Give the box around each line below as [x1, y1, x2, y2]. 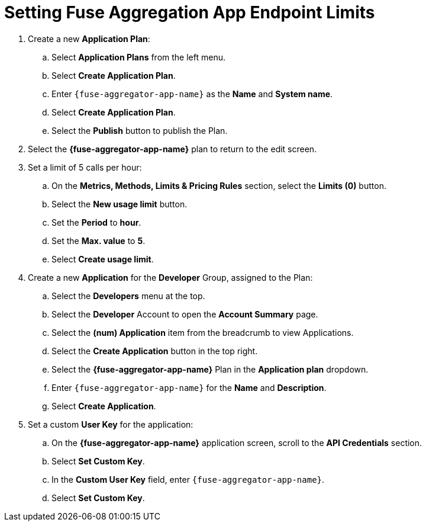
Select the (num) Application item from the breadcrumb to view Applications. [51, 327, 354, 338]
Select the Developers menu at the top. [51, 290, 205, 301]
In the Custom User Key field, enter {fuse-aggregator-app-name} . [51, 474, 325, 485]
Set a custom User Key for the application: [28, 419, 193, 429]
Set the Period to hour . [51, 217, 141, 227]
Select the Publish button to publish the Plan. [51, 125, 228, 136]
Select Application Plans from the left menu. [51, 52, 225, 62]
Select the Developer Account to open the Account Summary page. [51, 309, 318, 319]
